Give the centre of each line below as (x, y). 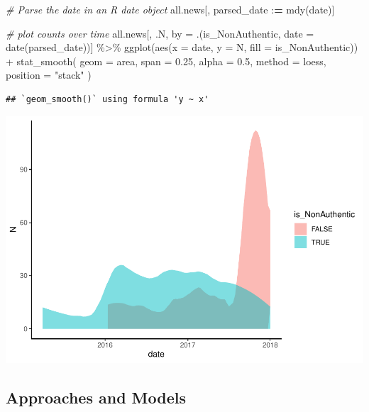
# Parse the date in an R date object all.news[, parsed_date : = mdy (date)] (170, 9)
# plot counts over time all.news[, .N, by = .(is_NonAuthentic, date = (160, 33)
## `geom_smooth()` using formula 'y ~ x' (108, 99)
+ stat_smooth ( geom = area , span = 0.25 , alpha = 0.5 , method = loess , (166, 61)
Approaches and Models (96, 397)
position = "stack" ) (49, 75)
